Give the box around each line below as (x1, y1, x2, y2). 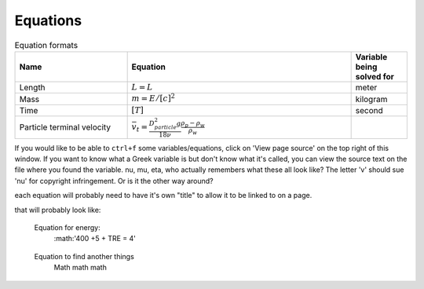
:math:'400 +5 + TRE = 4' (53, 234, 137, 243)
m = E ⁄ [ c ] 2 (131, 91, 176, 104)
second (355, 104, 384, 115)
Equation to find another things (34, 251, 135, 261)
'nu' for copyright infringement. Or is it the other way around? (14, 176, 214, 185)
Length (19, 82, 46, 93)
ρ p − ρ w (181, 119, 206, 129)
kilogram (355, 93, 388, 104)
